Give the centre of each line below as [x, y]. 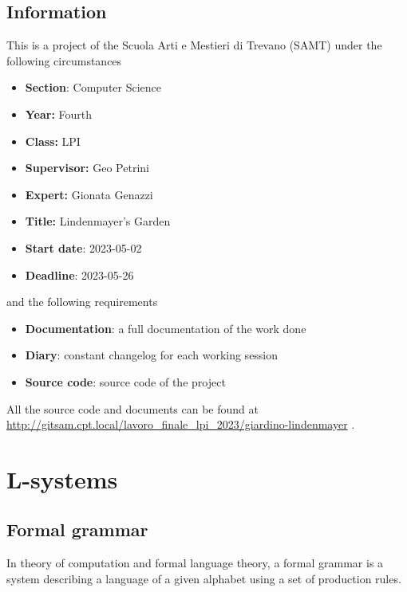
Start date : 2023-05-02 [83, 247]
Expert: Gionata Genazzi [89, 194]
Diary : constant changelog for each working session [152, 355]
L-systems [62, 478]
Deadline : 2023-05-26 [79, 274]
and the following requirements [82, 302]
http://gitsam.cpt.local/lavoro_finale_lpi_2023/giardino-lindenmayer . [181, 424]
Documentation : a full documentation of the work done [166, 328]
